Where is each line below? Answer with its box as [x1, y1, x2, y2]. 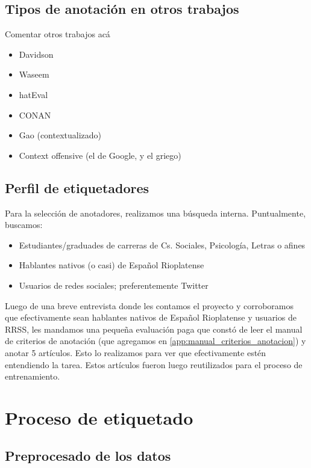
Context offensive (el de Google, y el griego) [19, 149, 181, 161]
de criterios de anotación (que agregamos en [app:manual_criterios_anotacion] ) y [5, 334, 306, 347]
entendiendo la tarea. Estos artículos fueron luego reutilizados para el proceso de [5, 358, 303, 371]
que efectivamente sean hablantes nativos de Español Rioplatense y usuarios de [5, 311, 297, 324]
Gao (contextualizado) [19, 129, 102, 141]
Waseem [19, 68, 49, 81]
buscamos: [5, 218, 43, 231]
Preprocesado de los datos [5, 446, 171, 465]
